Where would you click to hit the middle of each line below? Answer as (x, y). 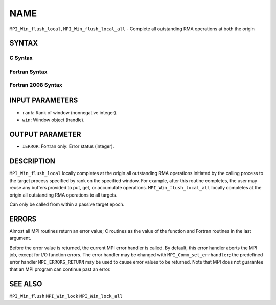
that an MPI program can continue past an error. (60, 269)
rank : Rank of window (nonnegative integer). (70, 113)
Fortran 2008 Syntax (36, 85)
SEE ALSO (26, 284)
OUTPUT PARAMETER (45, 134)
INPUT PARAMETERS (44, 101)
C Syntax (21, 58)
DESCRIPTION (32, 161)
